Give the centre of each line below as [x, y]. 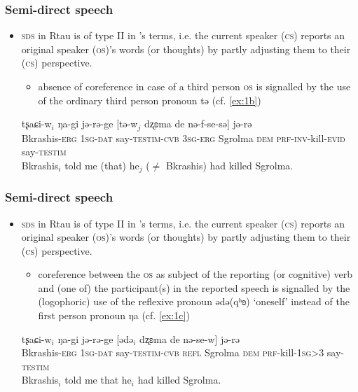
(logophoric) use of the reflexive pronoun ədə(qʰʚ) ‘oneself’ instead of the [194, 301]
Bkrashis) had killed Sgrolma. [229, 165]
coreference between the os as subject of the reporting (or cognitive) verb [195, 274]
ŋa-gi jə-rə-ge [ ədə [96, 338]
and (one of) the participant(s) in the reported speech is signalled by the [194, 287]
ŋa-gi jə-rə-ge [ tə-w [98, 124]
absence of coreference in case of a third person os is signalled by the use [194, 86]
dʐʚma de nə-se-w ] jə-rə [190, 338]
